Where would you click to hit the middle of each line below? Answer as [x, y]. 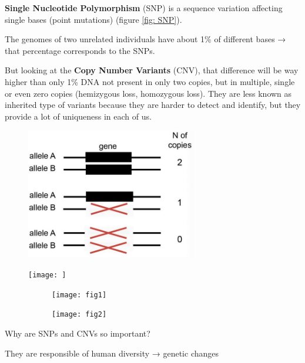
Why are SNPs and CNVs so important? [78, 333]
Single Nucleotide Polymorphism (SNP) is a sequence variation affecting [144, 8]
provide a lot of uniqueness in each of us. [78, 116]
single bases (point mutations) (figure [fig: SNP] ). [93, 19]
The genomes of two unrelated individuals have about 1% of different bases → [145, 39]
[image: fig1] [79, 295]
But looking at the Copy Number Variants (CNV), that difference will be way [152, 70]
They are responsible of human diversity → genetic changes [112, 353]
